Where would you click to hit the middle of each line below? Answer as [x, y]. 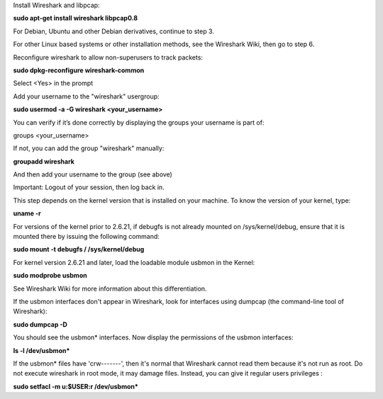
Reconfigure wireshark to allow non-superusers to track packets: [108, 57]
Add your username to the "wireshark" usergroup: [86, 96]
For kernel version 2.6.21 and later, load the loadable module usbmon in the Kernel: [134, 262]
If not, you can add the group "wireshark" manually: [89, 148]
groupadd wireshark [44, 161]
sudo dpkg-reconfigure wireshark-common [79, 70]
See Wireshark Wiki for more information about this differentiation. [110, 288]
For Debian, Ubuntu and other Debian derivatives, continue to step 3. [113, 31]
